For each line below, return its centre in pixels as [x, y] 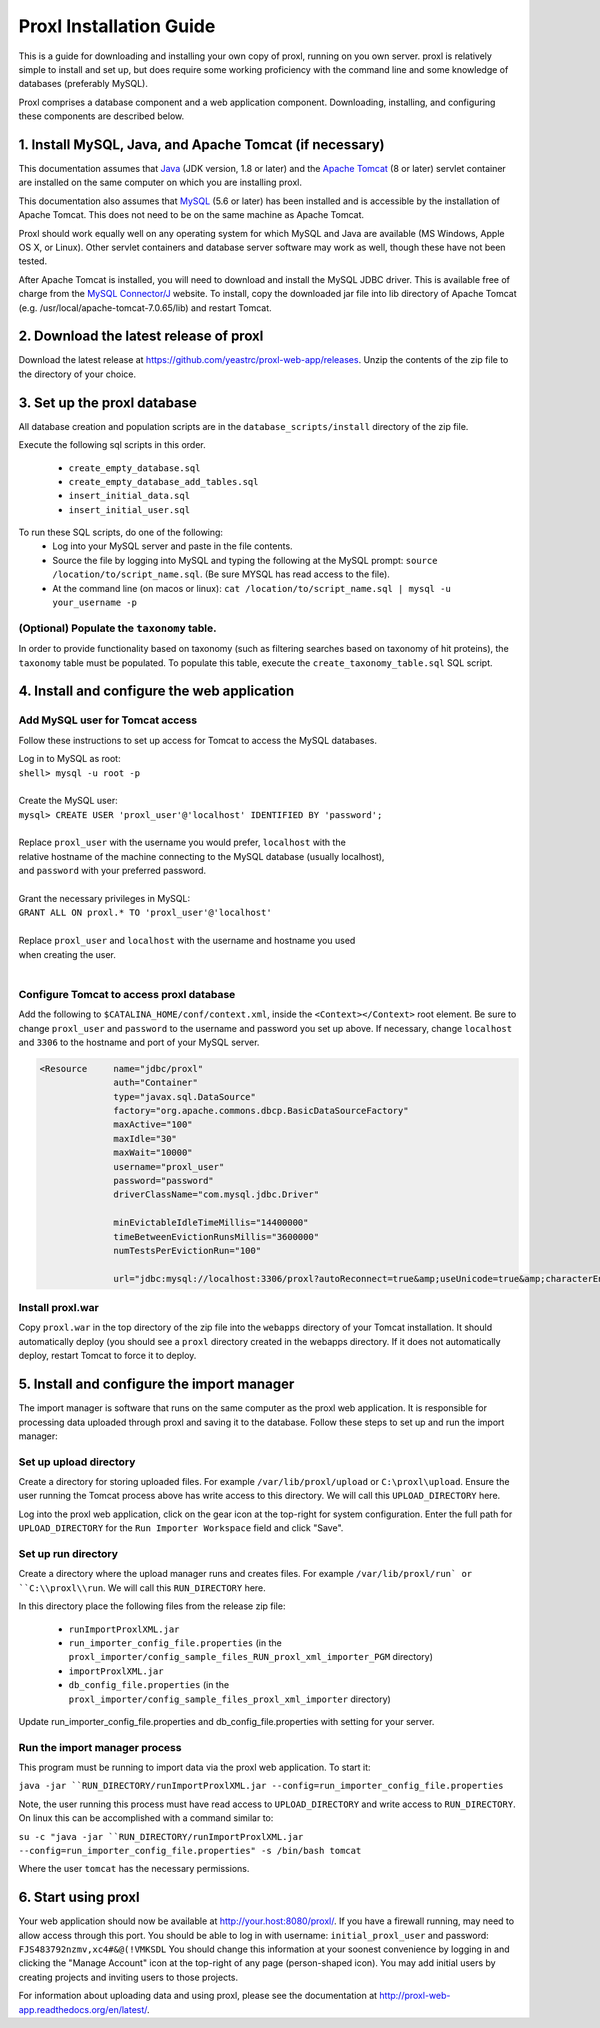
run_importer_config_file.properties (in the [175, 1642]
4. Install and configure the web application [156, 691]
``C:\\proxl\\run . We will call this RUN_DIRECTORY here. [142, 1587]
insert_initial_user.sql [129, 509]
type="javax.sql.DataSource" [185, 1096]
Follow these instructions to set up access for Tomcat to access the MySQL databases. [198, 740]
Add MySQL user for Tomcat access [108, 720]
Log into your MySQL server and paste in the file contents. [173, 546]
